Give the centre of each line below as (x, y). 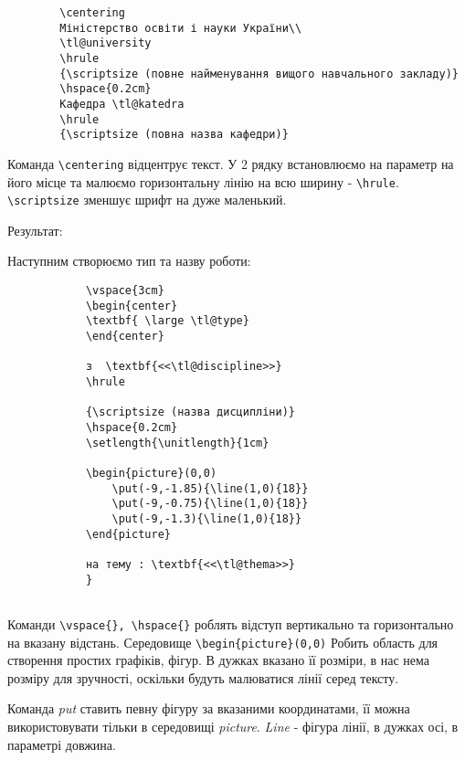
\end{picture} (128, 534)
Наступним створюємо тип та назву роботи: (129, 261)
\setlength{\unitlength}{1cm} (177, 443)
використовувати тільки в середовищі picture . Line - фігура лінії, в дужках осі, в (233, 726)
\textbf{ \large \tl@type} (167, 321)
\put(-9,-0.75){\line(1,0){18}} (210, 504)
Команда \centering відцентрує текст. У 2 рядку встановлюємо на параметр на (231, 163)
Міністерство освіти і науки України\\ (181, 28)
